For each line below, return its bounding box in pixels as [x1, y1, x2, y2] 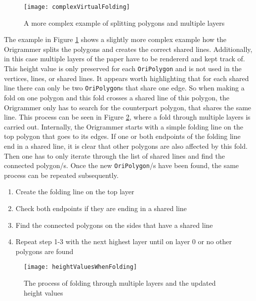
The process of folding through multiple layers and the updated [24, 277, 216, 288]
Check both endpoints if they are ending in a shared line [15, 203, 187, 213]
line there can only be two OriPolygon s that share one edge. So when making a [4, 83, 245, 93]
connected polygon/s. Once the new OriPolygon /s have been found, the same [4, 160, 239, 171]
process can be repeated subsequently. [4, 170, 119, 180]
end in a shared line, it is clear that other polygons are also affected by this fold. [4, 140, 248, 151]
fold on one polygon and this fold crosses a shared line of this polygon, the [4, 92, 229, 102]
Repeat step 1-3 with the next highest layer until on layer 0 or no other [15, 236, 232, 247]
